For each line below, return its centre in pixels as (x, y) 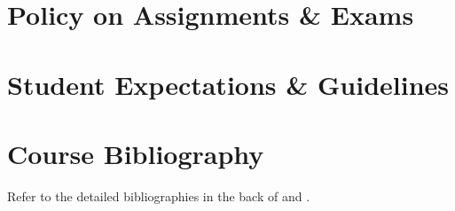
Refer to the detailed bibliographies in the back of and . (159, 195)
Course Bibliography (136, 153)
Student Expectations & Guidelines (228, 84)
